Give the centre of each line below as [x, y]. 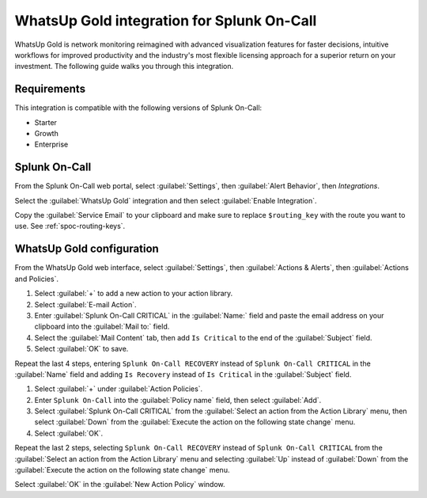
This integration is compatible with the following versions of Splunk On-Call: [138, 108]
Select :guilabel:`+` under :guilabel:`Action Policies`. [119, 389]
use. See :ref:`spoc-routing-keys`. [70, 226]
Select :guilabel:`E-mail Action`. [85, 304]
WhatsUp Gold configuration [87, 249]
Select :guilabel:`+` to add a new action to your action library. [134, 294]
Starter [45, 122]
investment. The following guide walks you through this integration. [124, 67]
